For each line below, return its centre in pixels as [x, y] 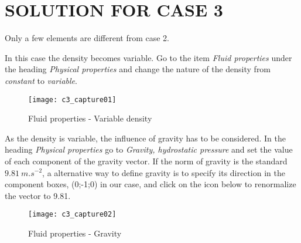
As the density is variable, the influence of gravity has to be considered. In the [145, 138]
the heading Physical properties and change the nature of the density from [138, 69]
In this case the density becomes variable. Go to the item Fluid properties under [148, 57]
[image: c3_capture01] [72, 99]
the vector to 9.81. [38, 195]
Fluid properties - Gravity [75, 233]
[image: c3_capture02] [72, 215]
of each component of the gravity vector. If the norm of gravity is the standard [146, 161]
